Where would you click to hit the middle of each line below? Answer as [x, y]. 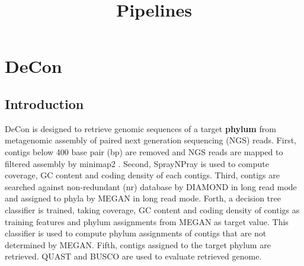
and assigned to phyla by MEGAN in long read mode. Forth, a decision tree [143, 198]
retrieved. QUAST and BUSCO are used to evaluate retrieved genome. [133, 256]
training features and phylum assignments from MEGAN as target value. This [147, 221]
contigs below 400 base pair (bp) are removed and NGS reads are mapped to [144, 151]
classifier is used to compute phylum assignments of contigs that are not [136, 233]
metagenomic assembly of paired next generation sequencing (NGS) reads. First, [151, 140]
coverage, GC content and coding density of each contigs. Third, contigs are [142, 175]
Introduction [44, 103]
